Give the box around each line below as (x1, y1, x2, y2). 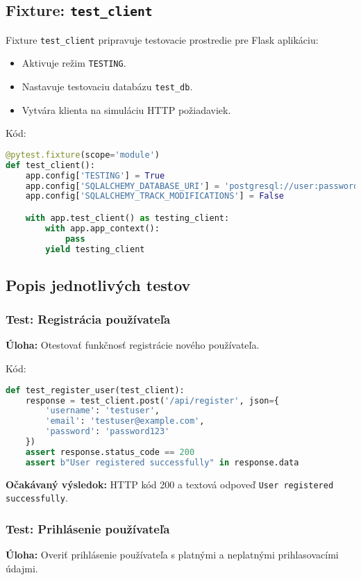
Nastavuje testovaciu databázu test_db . (22, 79, 193, 94)
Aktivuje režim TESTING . (22, 56, 126, 70)
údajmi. (6, 561, 38, 575)
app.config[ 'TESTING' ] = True (25, 170, 165, 181)
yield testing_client (45, 244, 145, 254)
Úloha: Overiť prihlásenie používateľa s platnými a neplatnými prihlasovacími (6, 547, 339, 562)
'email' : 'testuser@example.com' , (45, 416, 205, 426)
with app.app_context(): (45, 223, 160, 233)
